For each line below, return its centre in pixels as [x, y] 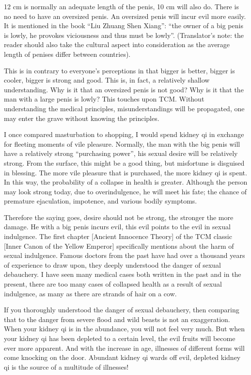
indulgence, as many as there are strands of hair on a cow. [90, 293]
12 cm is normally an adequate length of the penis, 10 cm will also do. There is [121, 6]
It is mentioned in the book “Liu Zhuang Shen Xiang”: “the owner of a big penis [124, 26]
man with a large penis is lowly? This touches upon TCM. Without [104, 99]
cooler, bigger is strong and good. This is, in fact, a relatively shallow [107, 80]
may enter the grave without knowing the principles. [82, 118]
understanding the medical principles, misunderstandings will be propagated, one [124, 108]
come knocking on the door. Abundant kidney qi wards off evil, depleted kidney [122, 357]
